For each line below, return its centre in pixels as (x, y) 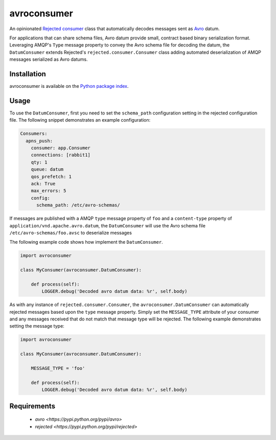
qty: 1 (39, 162)
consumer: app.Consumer (61, 148)
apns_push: (39, 141)
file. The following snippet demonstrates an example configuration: (80, 120)
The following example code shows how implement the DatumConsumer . (86, 242)
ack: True (43, 184)
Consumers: (34, 134)
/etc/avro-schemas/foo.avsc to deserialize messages (71, 233)
